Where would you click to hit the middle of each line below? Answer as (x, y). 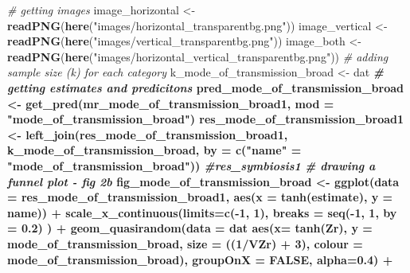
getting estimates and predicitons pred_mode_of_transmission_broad (206, 87)
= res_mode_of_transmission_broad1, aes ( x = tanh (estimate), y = (200, 197)
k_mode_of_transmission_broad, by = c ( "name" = (154, 150)
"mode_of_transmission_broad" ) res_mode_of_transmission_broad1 (206, 119)
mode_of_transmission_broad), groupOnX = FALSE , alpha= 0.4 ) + (200, 259)
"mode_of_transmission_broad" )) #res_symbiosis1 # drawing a (191, 165)
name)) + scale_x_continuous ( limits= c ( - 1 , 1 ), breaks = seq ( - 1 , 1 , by (202, 212)
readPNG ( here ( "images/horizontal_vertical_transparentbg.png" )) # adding (198, 56)
